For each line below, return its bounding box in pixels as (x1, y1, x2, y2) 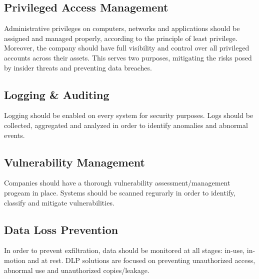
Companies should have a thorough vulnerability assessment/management (4, 177, 230, 188)
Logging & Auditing (4, 86, 109, 102)
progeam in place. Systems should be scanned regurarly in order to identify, (4, 187, 235, 197)
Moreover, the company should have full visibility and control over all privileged (4, 42, 249, 53)
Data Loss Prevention (4, 221, 118, 237)
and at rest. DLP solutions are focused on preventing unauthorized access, (27, 254, 255, 265)
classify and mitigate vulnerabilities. (4, 197, 114, 207)
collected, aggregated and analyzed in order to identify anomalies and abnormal (4, 119, 248, 130)
